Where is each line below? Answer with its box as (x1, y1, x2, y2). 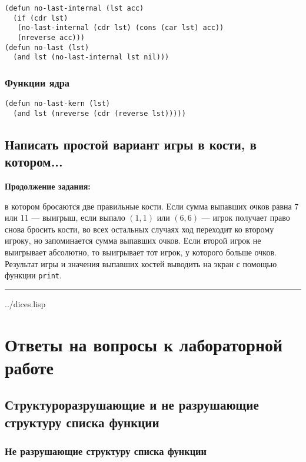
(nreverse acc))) (17, 33, 85, 42)
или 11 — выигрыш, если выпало (5, 211, 125, 224)
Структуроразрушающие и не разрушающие (5, 395, 259, 414)
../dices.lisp (5, 297, 46, 310)
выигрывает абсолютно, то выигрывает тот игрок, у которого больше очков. (5, 246, 277, 258)
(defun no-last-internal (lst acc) (5, 4, 144, 12)
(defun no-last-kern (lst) (5, 99, 110, 108)
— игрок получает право (201, 211, 290, 224)
